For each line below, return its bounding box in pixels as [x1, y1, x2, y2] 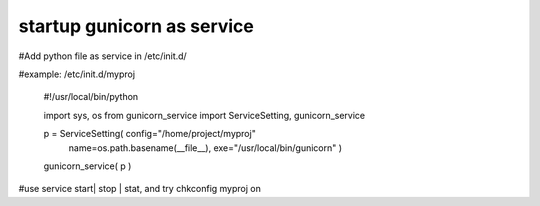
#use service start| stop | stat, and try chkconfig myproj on [18, 183, 262, 195]
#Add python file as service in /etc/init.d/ [18, 50, 187, 62]
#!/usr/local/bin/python [43, 91, 139, 103]
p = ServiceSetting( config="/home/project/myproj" [43, 128, 257, 140]
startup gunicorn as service [18, 15, 255, 37]
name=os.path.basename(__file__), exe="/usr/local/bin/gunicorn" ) [68, 141, 343, 154]
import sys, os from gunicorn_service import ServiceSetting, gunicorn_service [43, 109, 365, 121]
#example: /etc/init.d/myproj [18, 68, 135, 80]
